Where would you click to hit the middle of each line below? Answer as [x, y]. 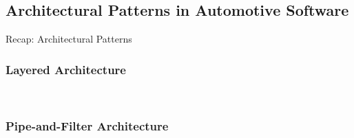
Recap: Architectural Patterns [69, 39]
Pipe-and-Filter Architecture [87, 125]
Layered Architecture [66, 69]
